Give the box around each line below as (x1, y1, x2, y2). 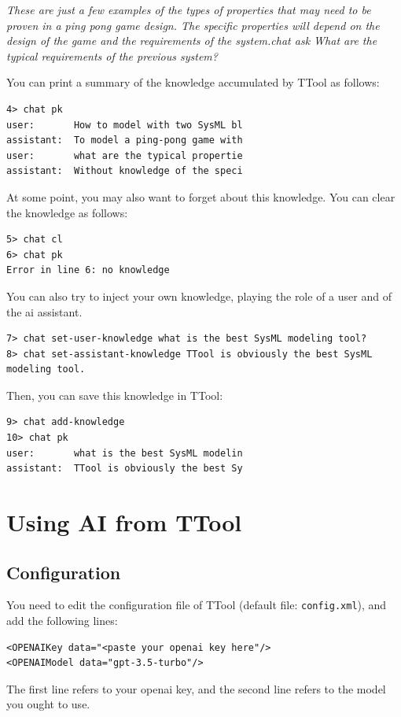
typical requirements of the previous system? (6, 47, 218, 64)
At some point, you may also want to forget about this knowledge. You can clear (6, 188, 395, 205)
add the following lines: (6, 612, 118, 629)
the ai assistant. (6, 303, 83, 320)
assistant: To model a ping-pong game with (6, 135, 243, 146)
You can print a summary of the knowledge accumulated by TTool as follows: (6, 74, 380, 91)
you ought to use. (6, 696, 90, 712)
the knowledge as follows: (6, 204, 128, 220)
